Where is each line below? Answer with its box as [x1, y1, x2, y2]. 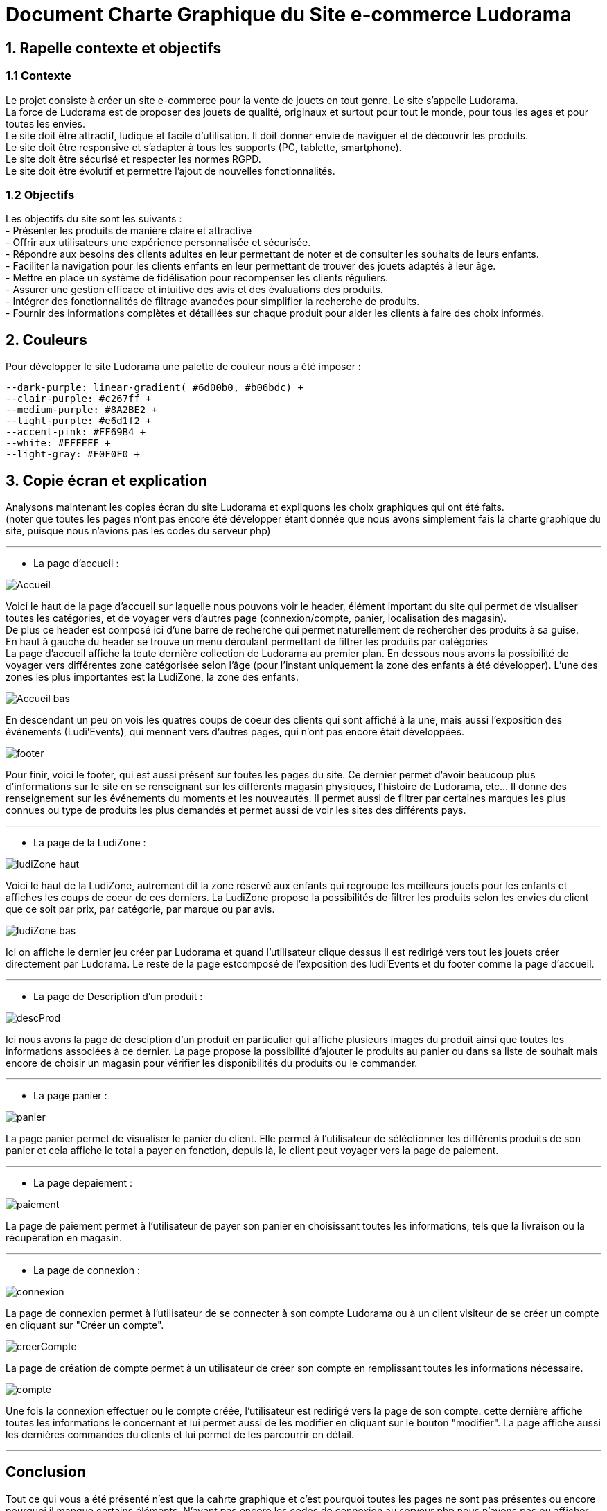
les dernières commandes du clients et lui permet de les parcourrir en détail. [6, 1428, 354, 1440]
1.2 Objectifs [6, 187, 75, 202]
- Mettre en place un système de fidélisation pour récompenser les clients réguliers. [6, 272, 389, 284]
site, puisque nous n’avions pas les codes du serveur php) [6, 524, 271, 536]
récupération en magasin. [6, 1231, 122, 1243]
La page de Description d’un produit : [33, 990, 203, 1002]
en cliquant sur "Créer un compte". [6, 1318, 164, 1331]
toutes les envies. [6, 117, 86, 130]
